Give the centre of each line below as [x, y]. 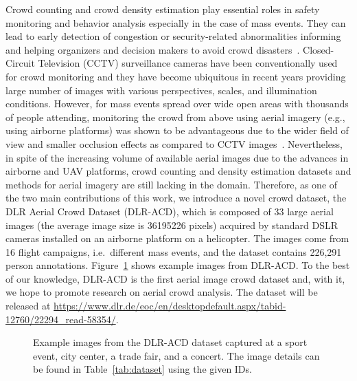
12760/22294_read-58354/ [61, 319]
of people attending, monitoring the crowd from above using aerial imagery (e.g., [175, 117]
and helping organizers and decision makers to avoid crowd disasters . [153, 49]
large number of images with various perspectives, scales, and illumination [161, 90]
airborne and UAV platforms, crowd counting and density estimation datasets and [178, 171]
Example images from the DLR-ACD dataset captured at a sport [170, 342]
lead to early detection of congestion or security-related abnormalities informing [173, 36]
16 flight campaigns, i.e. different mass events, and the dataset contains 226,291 [174, 251]
